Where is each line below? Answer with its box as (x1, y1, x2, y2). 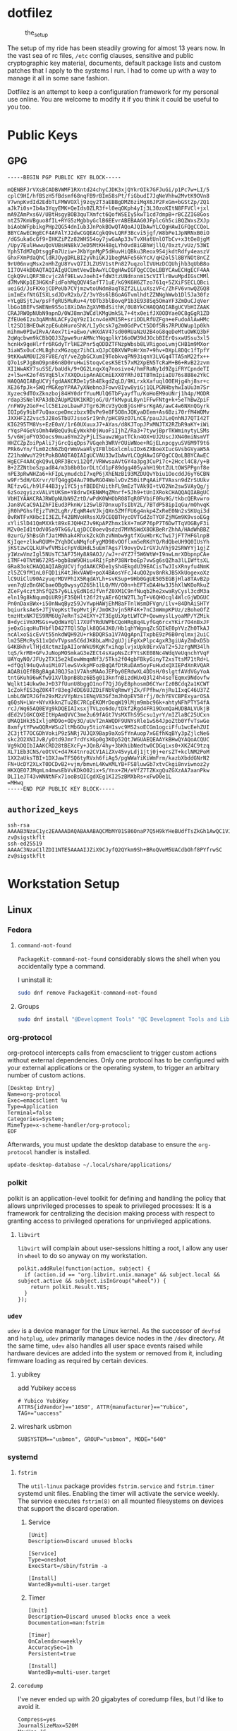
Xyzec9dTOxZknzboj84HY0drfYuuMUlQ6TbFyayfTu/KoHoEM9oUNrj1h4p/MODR (7, 390, 210, 397)
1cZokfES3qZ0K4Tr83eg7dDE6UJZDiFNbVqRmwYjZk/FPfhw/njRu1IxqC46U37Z (7, 686, 210, 693)
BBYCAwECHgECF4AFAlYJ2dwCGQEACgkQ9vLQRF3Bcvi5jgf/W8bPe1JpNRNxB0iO (7, 229, 210, 236)
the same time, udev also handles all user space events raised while (7, 1341, 203, 1350)
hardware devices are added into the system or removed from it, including (7, 1349, 223, 1358)
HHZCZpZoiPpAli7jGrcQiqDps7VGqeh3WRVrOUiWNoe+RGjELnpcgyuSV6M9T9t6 (7, 439, 210, 446)
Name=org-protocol (7, 1091, 61, 1098)
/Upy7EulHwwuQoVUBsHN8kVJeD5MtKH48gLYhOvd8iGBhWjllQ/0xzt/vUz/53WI (7, 241, 210, 248)
